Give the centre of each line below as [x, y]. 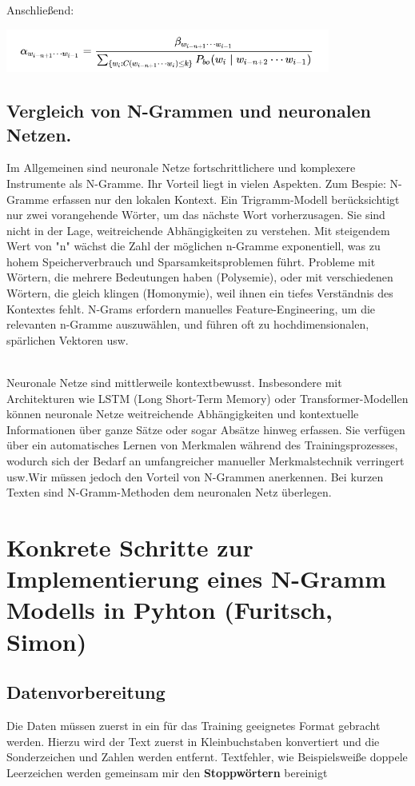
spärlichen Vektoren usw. [68, 339]
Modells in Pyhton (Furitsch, [170, 610]
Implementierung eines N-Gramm [196, 579]
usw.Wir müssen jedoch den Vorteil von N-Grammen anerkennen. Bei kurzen [195, 476]
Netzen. [39, 134]
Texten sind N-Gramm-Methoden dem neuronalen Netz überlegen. [169, 492]
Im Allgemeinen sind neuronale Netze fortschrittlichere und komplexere [181, 168]
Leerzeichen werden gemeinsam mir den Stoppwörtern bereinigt [167, 772]
